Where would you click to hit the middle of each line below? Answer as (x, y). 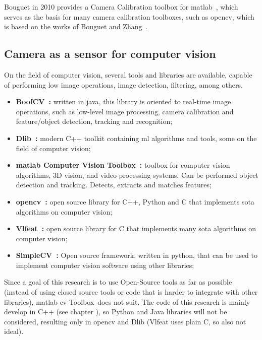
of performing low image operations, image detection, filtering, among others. (123, 84)
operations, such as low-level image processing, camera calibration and (125, 111)
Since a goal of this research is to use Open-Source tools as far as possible (118, 282)
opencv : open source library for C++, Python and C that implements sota (135, 201)
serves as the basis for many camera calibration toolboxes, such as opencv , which (129, 16)
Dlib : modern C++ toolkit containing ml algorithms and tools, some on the (136, 138)
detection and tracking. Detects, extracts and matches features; (114, 185)
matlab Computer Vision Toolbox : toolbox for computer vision (123, 165)
